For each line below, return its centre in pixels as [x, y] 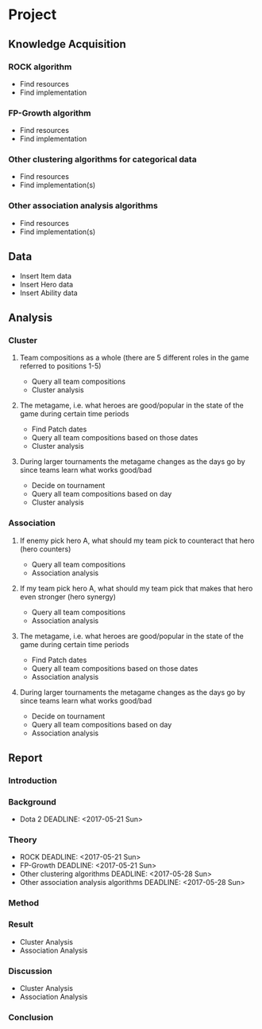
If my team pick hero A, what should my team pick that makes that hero [136, 588]
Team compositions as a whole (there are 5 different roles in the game [134, 358]
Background [33, 801]
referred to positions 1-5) [60, 366]
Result [21, 925]
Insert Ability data [48, 293]
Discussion [31, 971]
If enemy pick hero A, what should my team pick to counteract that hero [137, 540]
